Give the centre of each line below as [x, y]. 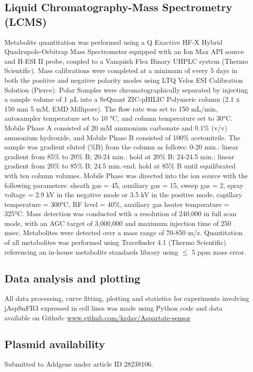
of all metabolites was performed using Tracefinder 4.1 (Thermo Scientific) [115, 242]
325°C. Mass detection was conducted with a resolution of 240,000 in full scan [120, 214]
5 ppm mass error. [219, 251]
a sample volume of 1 [36, 99]
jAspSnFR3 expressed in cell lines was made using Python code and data [113, 308]
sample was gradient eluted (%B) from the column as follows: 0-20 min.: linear [122, 147]
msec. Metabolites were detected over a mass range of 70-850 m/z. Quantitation [124, 232]
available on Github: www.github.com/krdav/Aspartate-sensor [98, 317]
